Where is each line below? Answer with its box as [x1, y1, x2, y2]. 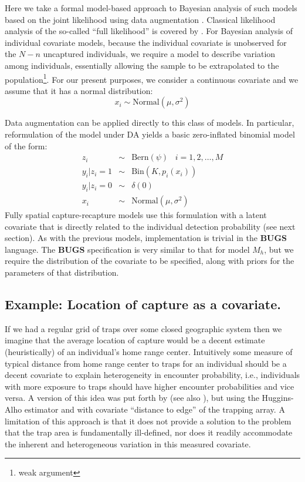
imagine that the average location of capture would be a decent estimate [5, 334, 265, 346]
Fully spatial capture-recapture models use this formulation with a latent [5, 209, 267, 221]
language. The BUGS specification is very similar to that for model [5, 243, 250, 255]
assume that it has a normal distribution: [5, 84, 153, 96]
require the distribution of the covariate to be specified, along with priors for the [5, 255, 294, 267]
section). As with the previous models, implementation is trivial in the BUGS [5, 232, 287, 244]
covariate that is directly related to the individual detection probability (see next [5, 220, 296, 232]
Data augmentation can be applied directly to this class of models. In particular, [5, 116, 294, 129]
